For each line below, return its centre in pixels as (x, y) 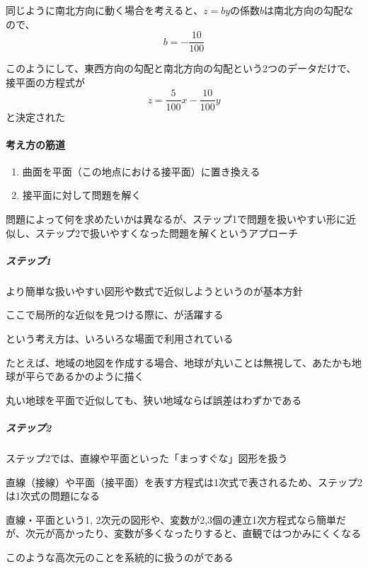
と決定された (35, 116)
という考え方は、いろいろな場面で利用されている (120, 339)
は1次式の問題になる (53, 496)
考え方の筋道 (35, 144)
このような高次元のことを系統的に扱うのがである (120, 557)
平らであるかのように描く (85, 376)
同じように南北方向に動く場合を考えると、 (105, 10)
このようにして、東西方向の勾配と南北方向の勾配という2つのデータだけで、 (181, 68)
